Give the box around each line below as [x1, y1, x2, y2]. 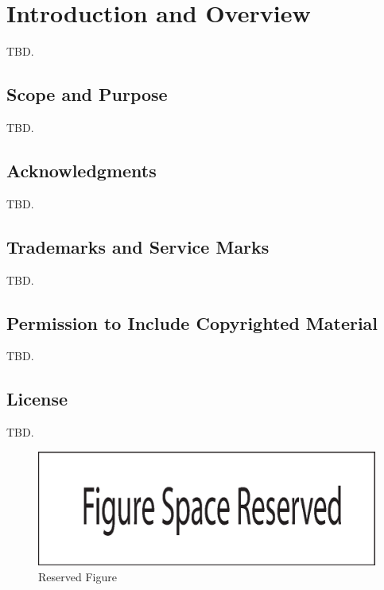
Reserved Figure [38, 568, 117, 584]
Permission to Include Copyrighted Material [6, 310, 378, 335]
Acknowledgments [6, 157, 157, 182]
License [6, 386, 68, 411]
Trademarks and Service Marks [6, 234, 270, 258]
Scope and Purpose [6, 82, 168, 107]
